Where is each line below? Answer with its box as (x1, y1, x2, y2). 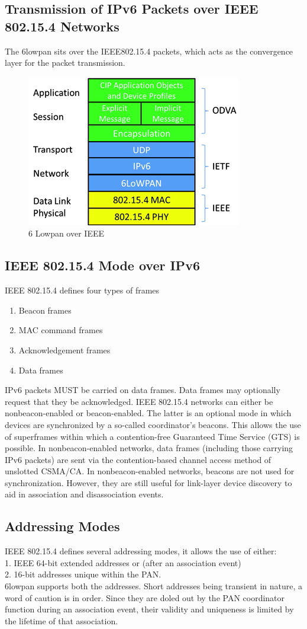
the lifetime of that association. (5, 614, 118, 627)
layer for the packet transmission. (5, 56, 125, 69)
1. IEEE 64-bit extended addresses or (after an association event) (5, 556, 241, 569)
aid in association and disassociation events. (5, 488, 164, 500)
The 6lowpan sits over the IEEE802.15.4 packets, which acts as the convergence (5, 44, 293, 57)
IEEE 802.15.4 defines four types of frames (5, 284, 160, 296)
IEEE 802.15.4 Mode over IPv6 (5, 256, 200, 274)
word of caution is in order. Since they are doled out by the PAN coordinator (5, 591, 285, 604)
